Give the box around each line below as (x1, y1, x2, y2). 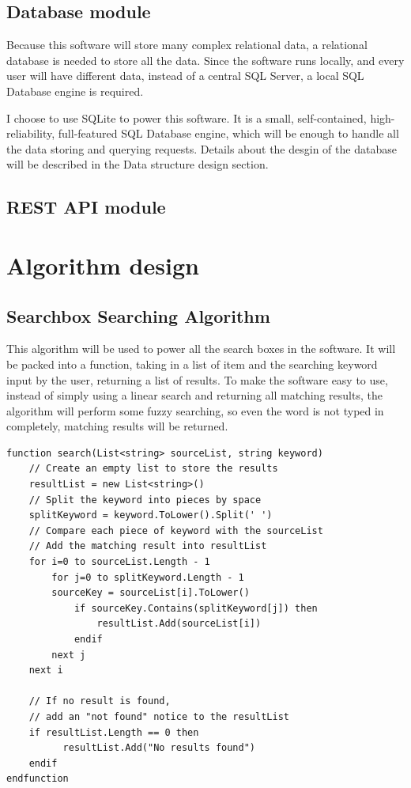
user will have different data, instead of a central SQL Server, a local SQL (6, 67, 364, 84)
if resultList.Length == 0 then (28, 726, 199, 738)
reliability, (6, 125, 55, 142)
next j (51, 649, 86, 661)
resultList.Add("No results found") (62, 742, 255, 754)
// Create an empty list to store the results (28, 463, 278, 475)
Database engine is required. (6, 82, 144, 99)
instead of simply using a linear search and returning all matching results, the (6, 387, 383, 403)
